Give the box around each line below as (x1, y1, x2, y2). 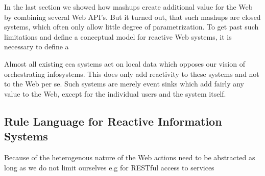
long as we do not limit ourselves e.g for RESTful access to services (4, 162, 214, 172)
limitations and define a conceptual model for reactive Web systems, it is (4, 31, 232, 42)
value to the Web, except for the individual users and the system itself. (4, 88, 226, 99)
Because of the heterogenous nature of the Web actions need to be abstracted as (4, 152, 255, 162)
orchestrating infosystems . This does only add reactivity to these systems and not (4, 68, 259, 79)
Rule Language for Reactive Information (4, 113, 222, 129)
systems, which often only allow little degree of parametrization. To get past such (4, 21, 259, 32)
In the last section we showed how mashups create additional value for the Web (4, 2, 253, 12)
